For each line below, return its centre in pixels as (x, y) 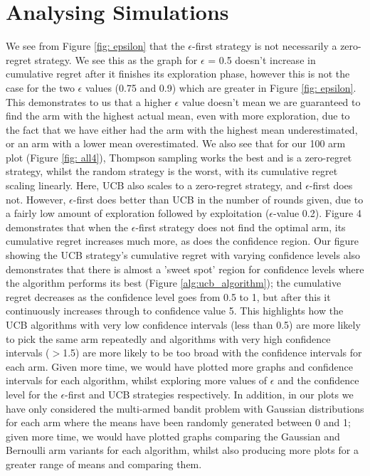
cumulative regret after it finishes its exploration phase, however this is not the (178, 74)
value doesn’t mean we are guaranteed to (271, 101)
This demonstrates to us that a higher (89, 101)
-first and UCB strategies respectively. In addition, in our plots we (209, 394)
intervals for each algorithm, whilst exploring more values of (137, 380)
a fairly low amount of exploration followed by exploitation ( (138, 213)
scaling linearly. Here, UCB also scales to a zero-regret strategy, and (154, 185)
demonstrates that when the (67, 227)
